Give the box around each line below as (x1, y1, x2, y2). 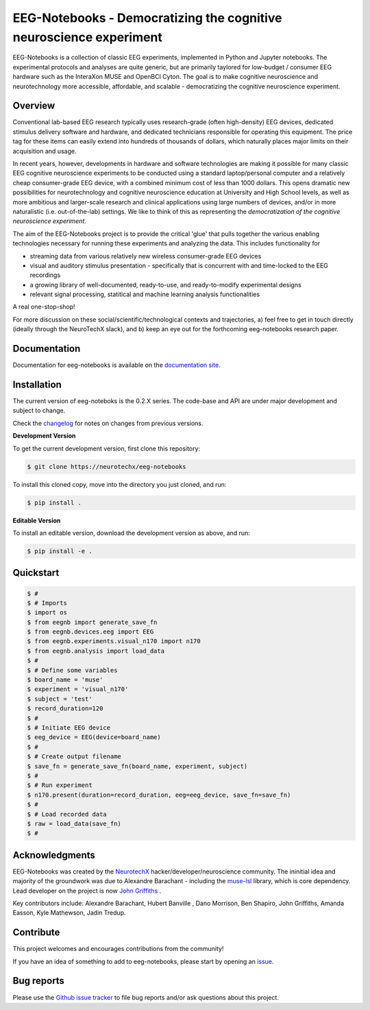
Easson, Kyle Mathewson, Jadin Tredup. (12, 909, 126, 917)
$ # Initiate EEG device (27, 723, 111, 732)
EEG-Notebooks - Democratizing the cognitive (12, 10, 282, 25)
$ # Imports (27, 599, 68, 607)
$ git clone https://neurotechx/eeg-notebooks (27, 463, 186, 470)
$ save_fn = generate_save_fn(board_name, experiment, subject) (27, 762, 248, 770)
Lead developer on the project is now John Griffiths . (12, 887, 162, 895)
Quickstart (12, 567, 60, 579)
